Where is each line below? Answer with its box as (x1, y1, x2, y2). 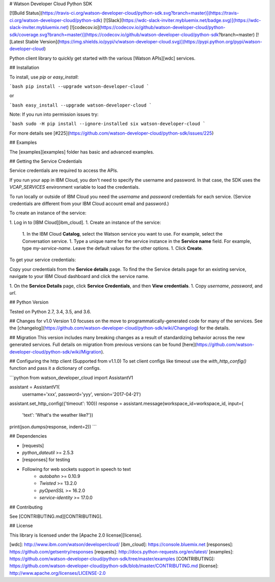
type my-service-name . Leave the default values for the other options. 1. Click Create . (22, 245, 203, 251)
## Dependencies (9, 433, 47, 439)
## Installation (9, 64, 39, 71)
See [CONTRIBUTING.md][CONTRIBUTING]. (9, 513, 103, 520)
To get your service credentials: (9, 257, 76, 263)
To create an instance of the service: (9, 210, 87, 216)
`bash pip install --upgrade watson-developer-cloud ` (9, 83, 150, 89)
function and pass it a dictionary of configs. (9, 365, 101, 371)
